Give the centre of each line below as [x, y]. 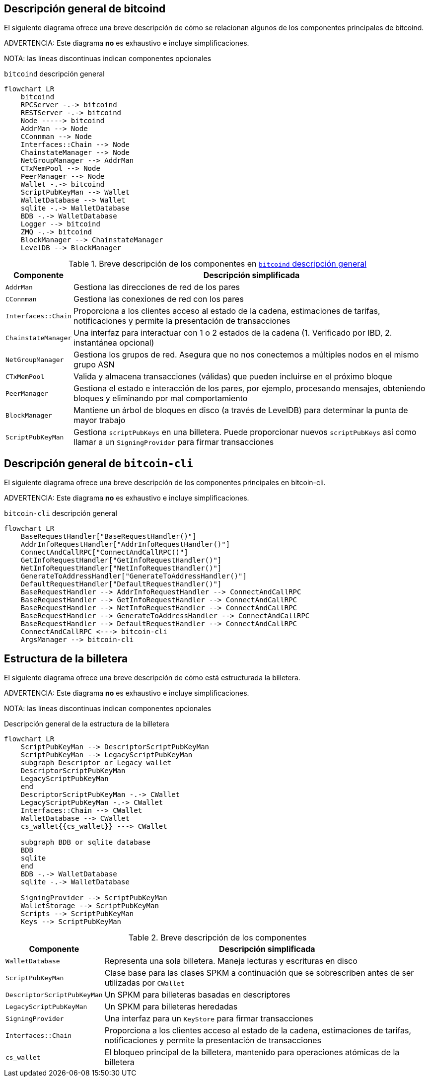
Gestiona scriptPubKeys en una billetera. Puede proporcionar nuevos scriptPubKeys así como [245, 432]
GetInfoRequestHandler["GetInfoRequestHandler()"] [121, 560]
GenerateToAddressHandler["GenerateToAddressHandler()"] [134, 576]
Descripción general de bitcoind [85, 9]
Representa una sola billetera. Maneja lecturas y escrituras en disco [231, 961]
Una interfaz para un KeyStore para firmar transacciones [209, 1019]
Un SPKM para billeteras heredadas [171, 1007]
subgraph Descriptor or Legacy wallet [96, 763]
